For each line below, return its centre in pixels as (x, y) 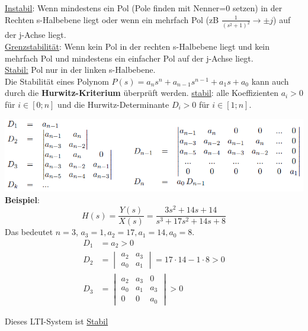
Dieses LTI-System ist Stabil (57, 321)
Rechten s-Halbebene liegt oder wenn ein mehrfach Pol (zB (112, 19)
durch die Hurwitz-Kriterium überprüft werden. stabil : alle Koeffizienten (142, 93)
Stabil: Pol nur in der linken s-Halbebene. (80, 70)
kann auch (270, 81)
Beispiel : (22, 199)
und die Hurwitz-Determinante (113, 105)
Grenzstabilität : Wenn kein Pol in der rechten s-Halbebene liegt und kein (137, 46)
